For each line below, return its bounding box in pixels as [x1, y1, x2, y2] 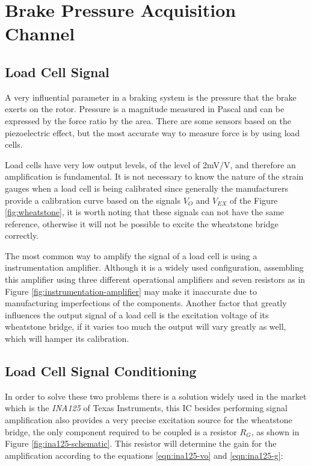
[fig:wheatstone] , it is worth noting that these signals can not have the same [5, 206, 285, 218]
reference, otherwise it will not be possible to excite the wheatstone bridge [5, 217, 279, 230]
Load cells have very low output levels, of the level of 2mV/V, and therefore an [5, 158, 296, 171]
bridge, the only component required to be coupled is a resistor [5, 425, 237, 438]
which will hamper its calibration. [5, 332, 129, 345]
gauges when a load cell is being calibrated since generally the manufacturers [5, 181, 289, 194]
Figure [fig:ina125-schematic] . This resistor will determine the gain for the [5, 437, 277, 450]
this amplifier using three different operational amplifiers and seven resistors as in [5, 273, 306, 286]
